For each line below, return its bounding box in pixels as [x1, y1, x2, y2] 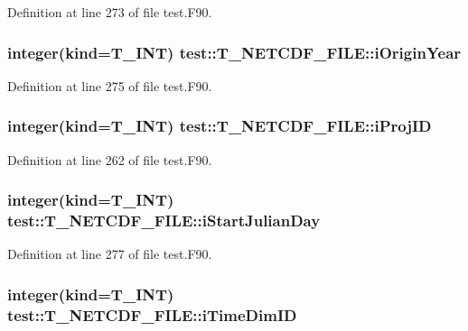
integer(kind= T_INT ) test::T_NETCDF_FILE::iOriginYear [7, 41, 462, 63]
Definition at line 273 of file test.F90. [7, 3, 212, 21]
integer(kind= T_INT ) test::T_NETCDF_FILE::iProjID [7, 115, 432, 137]
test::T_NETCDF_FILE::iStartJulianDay [7, 209, 321, 232]
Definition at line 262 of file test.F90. [7, 150, 212, 169]
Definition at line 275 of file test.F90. [7, 76, 212, 95]
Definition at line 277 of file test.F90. [7, 244, 212, 263]
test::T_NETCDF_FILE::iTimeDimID [7, 303, 297, 326]
